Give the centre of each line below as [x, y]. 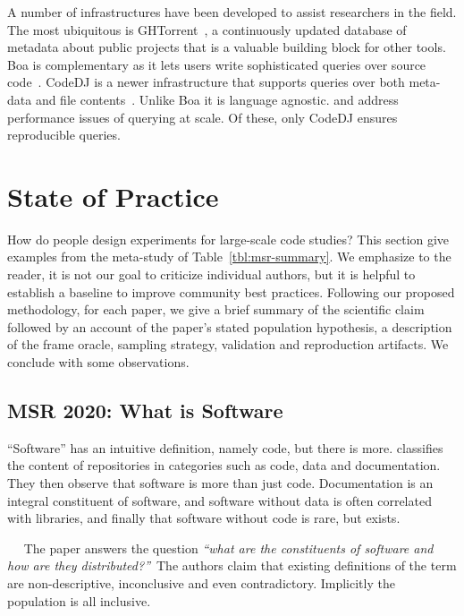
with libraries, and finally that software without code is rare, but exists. [204, 518]
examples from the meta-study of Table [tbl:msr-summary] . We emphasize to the [229, 257]
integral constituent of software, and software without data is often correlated [219, 500]
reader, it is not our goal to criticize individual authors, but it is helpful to [211, 274]
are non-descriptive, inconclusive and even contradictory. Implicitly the [201, 582]
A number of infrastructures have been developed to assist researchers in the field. [232, 12]
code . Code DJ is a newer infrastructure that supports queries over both [206, 82]
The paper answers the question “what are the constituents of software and [228, 548]
